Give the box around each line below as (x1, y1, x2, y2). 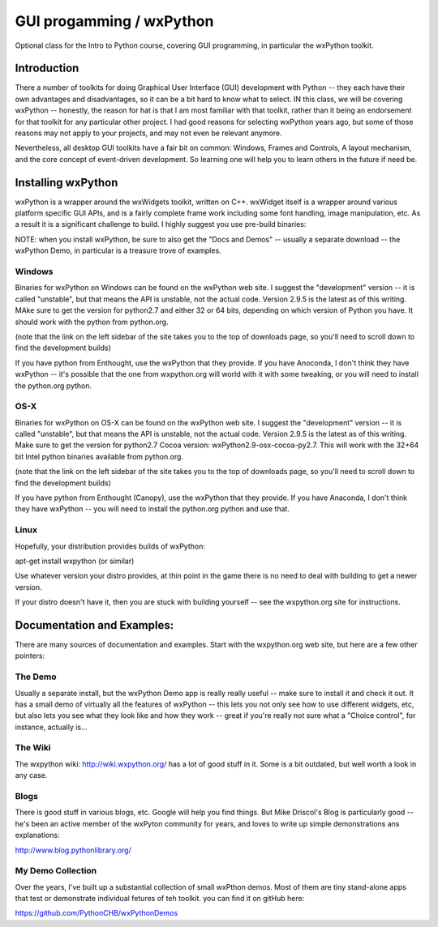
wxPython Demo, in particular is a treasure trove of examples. (15, 246, 222, 255)
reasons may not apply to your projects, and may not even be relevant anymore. (15, 128, 283, 138)
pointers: (15, 651, 45, 660)
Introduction (15, 62, 79, 75)
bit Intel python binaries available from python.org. (15, 451, 184, 461)
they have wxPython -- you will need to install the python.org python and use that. (15, 504, 290, 514)
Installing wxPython (15, 175, 118, 190)
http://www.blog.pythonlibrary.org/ (15, 845, 131, 855)
